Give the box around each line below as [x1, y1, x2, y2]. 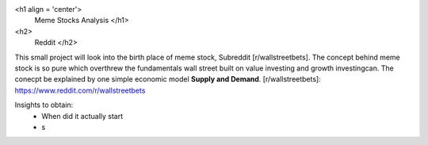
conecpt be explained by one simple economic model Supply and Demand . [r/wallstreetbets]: [14, 74, 321, 84]
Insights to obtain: [14, 100, 74, 110]
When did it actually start [41, 111, 124, 120]
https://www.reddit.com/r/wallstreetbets [14, 86, 146, 95]
